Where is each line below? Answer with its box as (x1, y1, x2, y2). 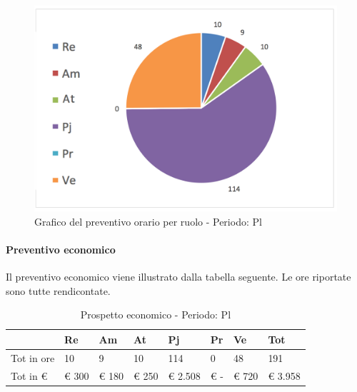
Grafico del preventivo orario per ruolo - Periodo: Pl (34, 213, 262, 228)
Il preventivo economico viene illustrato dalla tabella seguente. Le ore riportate (6, 269, 351, 284)
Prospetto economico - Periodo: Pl (80, 307, 231, 322)
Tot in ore (11, 350, 55, 365)
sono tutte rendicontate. (6, 283, 111, 298)
